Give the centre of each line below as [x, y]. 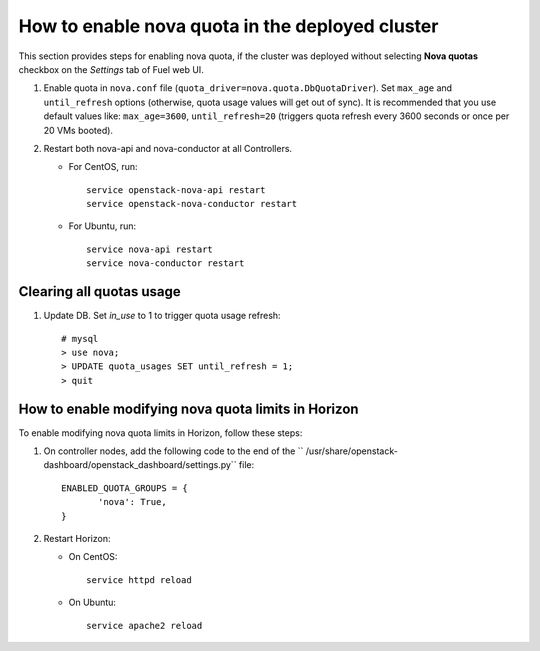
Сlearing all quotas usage [100, 291]
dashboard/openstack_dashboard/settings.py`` [140, 465]
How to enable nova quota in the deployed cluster [228, 26]
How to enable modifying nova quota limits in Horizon [188, 408]
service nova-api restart [150, 249]
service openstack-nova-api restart [176, 189]
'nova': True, [132, 502]
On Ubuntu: [92, 602]
